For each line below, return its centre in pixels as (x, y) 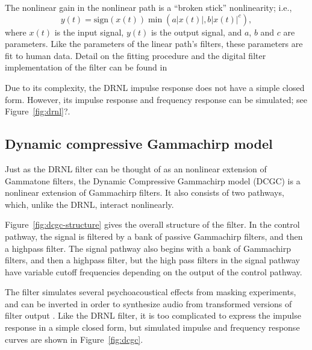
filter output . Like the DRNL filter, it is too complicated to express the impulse (153, 315)
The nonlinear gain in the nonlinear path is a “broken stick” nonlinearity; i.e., (148, 7)
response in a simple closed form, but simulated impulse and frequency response (152, 327)
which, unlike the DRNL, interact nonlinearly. (89, 204)
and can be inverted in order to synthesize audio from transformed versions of (148, 303)
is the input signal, (89, 32)
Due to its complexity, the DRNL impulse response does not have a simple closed (155, 87)
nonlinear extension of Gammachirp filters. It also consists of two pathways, (145, 192)
